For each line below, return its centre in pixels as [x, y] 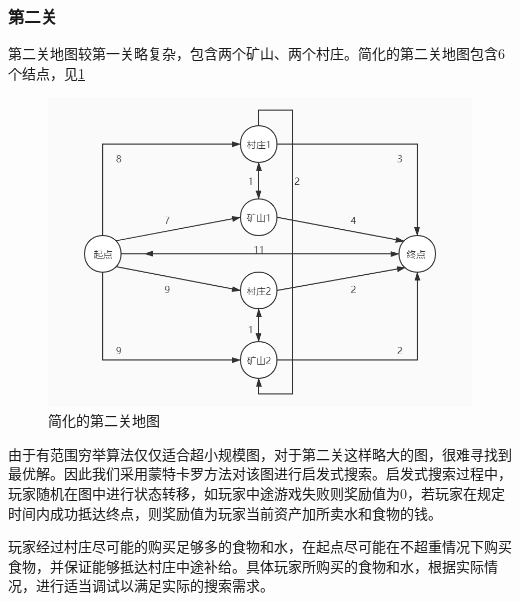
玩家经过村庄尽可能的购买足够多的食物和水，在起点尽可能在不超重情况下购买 [260, 546]
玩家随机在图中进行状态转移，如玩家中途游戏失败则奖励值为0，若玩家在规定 [256, 493]
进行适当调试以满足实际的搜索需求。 [154, 585]
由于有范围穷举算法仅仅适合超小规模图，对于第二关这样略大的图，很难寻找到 [260, 453]
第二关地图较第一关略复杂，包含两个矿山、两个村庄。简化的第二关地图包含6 [256, 53]
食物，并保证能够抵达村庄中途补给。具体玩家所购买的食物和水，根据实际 [246, 565]
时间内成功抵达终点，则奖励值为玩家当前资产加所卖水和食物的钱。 [225, 512]
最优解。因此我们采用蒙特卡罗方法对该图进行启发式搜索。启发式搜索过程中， [260, 473]
